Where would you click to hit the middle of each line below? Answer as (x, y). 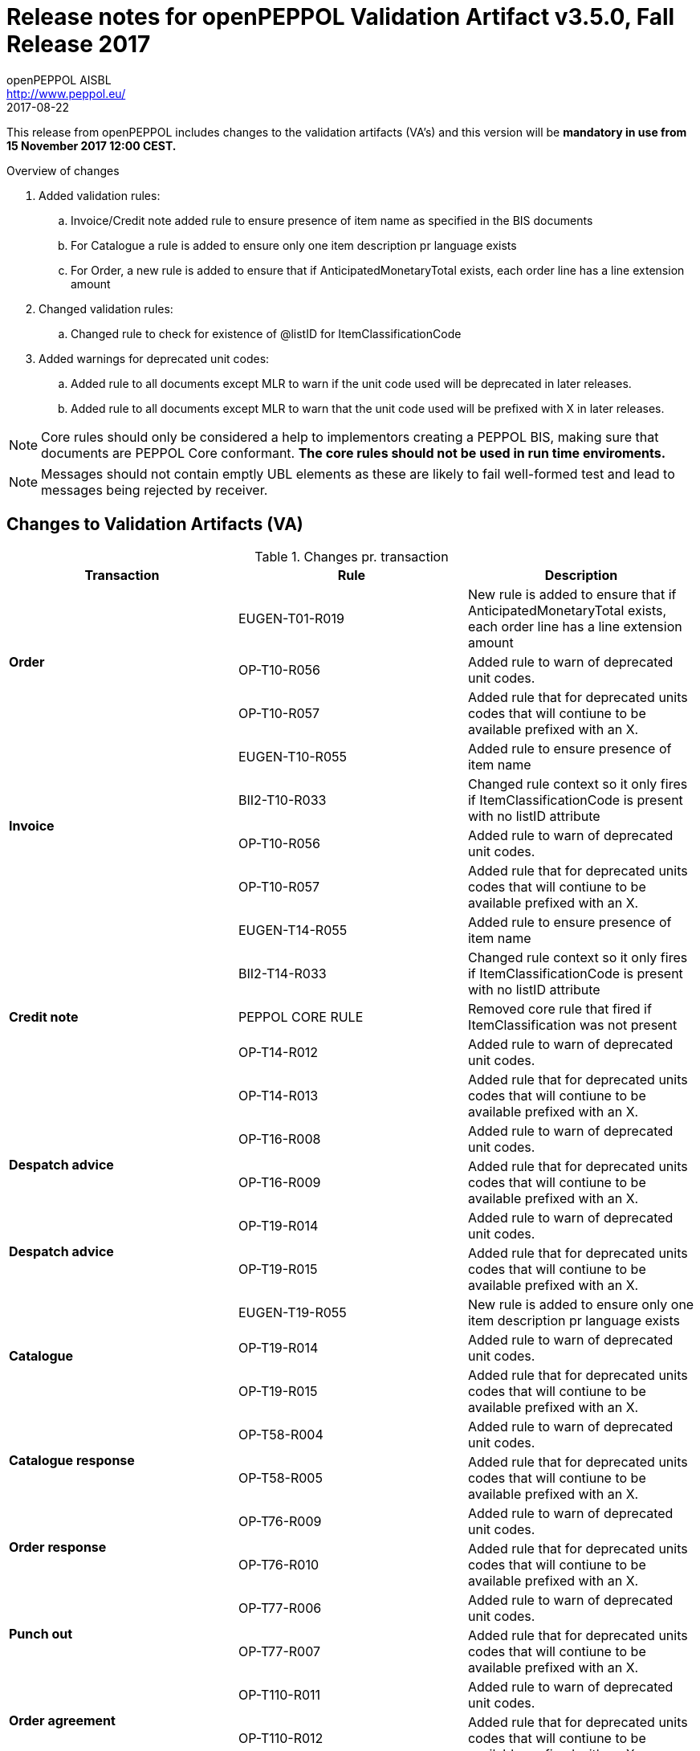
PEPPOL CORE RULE (301, 1016)
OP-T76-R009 (280, 1521)
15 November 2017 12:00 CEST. (92, 145)
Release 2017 (79, 44)
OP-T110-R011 (279, 1694)
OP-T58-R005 (280, 1478)
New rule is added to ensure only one (581, 1304)
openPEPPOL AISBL (59, 80)
